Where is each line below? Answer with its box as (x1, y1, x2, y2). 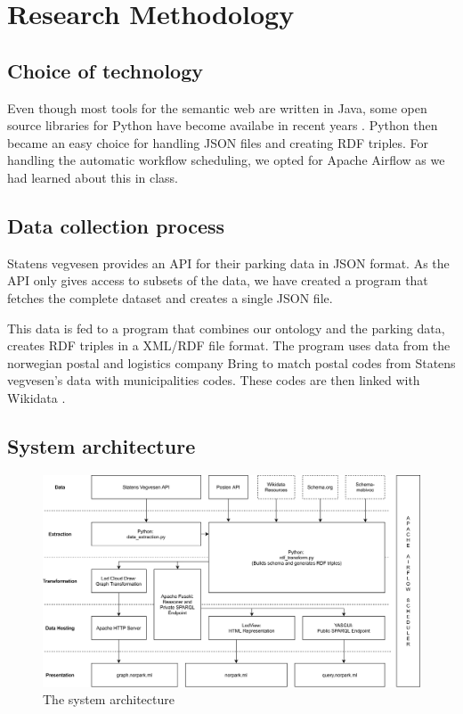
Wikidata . (7, 388, 66, 406)
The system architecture (43, 690, 175, 709)
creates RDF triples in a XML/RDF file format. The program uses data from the (7, 336, 451, 355)
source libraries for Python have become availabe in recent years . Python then (7, 116, 438, 135)
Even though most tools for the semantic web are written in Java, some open (7, 98, 427, 117)
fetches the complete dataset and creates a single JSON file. (7, 288, 333, 307)
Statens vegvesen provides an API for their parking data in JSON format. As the (7, 253, 450, 272)
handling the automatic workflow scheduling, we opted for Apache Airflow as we (7, 151, 445, 169)
